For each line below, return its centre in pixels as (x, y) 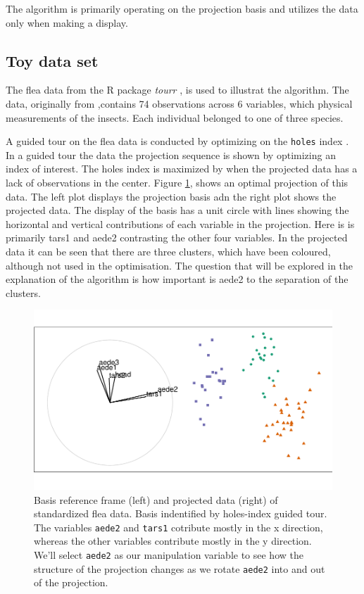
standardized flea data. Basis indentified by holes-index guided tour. (181, 513)
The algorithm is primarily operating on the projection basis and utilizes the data (182, 8)
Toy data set (52, 60)
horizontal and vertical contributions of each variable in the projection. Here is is (180, 223)
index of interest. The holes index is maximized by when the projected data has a (182, 169)
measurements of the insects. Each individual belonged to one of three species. (175, 117)
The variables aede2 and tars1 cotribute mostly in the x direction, (178, 527)
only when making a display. (67, 22)
